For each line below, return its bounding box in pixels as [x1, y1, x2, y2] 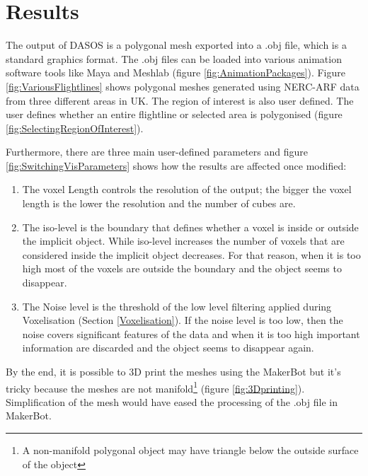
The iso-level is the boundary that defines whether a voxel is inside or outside [22, 219, 359, 234]
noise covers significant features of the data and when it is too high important [22, 326, 360, 341]
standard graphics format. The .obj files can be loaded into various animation [6, 51, 342, 66]
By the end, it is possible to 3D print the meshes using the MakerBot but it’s [6, 364, 341, 378]
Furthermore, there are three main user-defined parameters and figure [6, 144, 308, 159]
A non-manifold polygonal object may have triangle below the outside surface [22, 443, 359, 458]
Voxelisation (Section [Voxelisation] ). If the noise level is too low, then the [22, 313, 343, 327]
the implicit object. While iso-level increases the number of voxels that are [22, 233, 345, 248]
